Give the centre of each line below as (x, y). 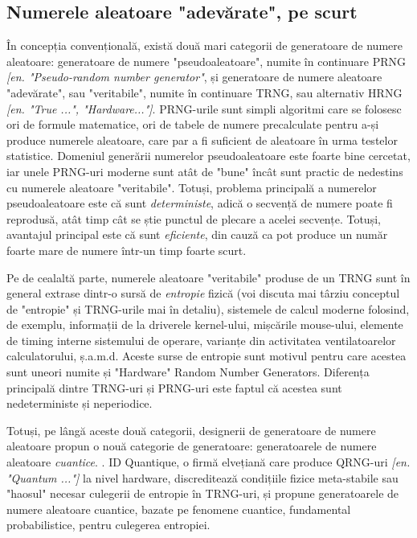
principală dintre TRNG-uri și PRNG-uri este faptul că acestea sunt (174, 387)
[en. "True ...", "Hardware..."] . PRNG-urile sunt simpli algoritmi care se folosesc (204, 108)
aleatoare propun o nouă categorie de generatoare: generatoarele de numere (192, 446)
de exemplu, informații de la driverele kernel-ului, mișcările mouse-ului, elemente (205, 324)
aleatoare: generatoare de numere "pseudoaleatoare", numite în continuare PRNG (206, 61)
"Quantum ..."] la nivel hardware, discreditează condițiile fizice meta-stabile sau (202, 477)
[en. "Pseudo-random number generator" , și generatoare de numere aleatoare (194, 77)
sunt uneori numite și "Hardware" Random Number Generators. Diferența (188, 372)
